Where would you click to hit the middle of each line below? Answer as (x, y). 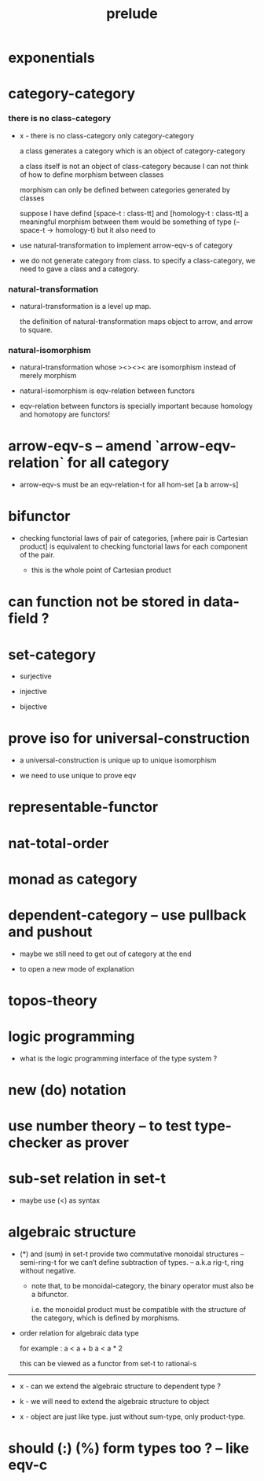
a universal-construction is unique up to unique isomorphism (118, 760)
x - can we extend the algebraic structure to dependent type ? (120, 1386)
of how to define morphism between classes (92, 175)
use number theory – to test (100, 1126)
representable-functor (83, 807)
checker (35, 1143)
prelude (132, 14)
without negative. (48, 1271)
